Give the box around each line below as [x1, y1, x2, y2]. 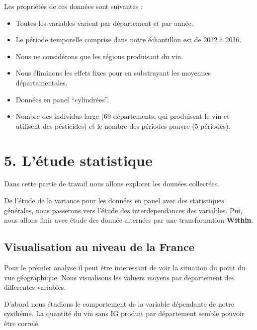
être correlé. [4, 318, 40, 329]
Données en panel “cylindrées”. [15, 94, 109, 104]
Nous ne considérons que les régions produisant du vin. [15, 51, 183, 61]
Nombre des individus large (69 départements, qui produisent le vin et [15, 111, 230, 121]
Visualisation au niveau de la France [4, 239, 194, 254]
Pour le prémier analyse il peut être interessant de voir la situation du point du [4, 262, 246, 273]
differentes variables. [4, 282, 66, 292]
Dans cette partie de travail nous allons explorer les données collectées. [4, 178, 220, 189]
